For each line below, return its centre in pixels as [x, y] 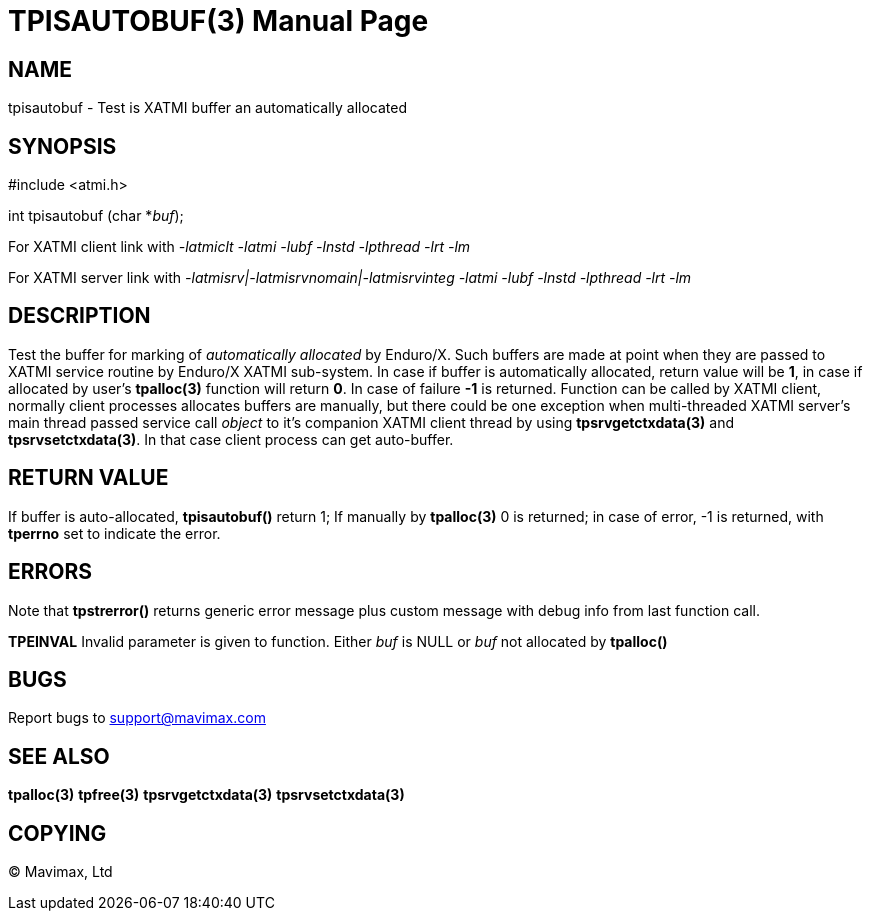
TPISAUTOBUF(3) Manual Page [218, 21]
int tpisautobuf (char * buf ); [96, 216]
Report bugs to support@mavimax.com [137, 718]
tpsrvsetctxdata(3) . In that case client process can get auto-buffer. [231, 439]
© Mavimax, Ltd [60, 872]
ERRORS [50, 572]
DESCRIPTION [79, 316]
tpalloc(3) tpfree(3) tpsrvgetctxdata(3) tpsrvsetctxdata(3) [206, 795]
